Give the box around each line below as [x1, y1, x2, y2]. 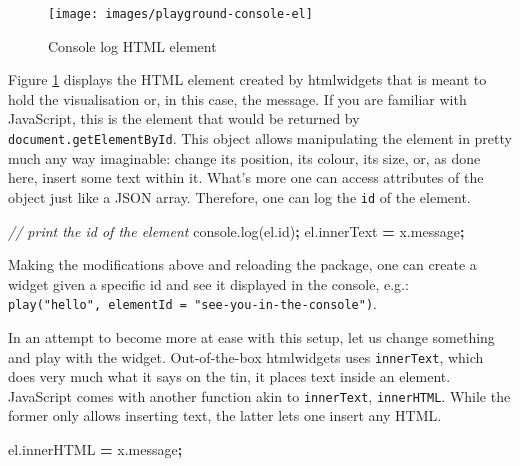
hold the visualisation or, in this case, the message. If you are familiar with [8, 88, 467, 109]
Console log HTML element [48, 35, 217, 56]
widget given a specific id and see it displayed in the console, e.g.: [8, 273, 409, 294]
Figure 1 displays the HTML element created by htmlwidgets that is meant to [8, 69, 487, 90]
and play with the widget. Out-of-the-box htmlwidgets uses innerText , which [8, 346, 484, 367]
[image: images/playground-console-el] [48, 7, 313, 21]
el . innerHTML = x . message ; [8, 439, 183, 460]
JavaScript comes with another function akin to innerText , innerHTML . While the [8, 385, 511, 406]
